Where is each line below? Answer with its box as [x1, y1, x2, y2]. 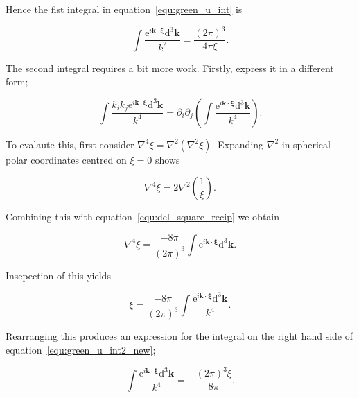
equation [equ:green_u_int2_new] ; [6, 342, 156, 356]
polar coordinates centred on [6, 152, 127, 166]
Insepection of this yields [6, 268, 111, 282]
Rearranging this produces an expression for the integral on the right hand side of [6, 329, 353, 343]
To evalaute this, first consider [6, 137, 134, 151]
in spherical [281, 137, 331, 151]
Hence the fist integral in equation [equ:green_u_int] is [6, 2, 243, 16]
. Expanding [211, 137, 264, 151]
